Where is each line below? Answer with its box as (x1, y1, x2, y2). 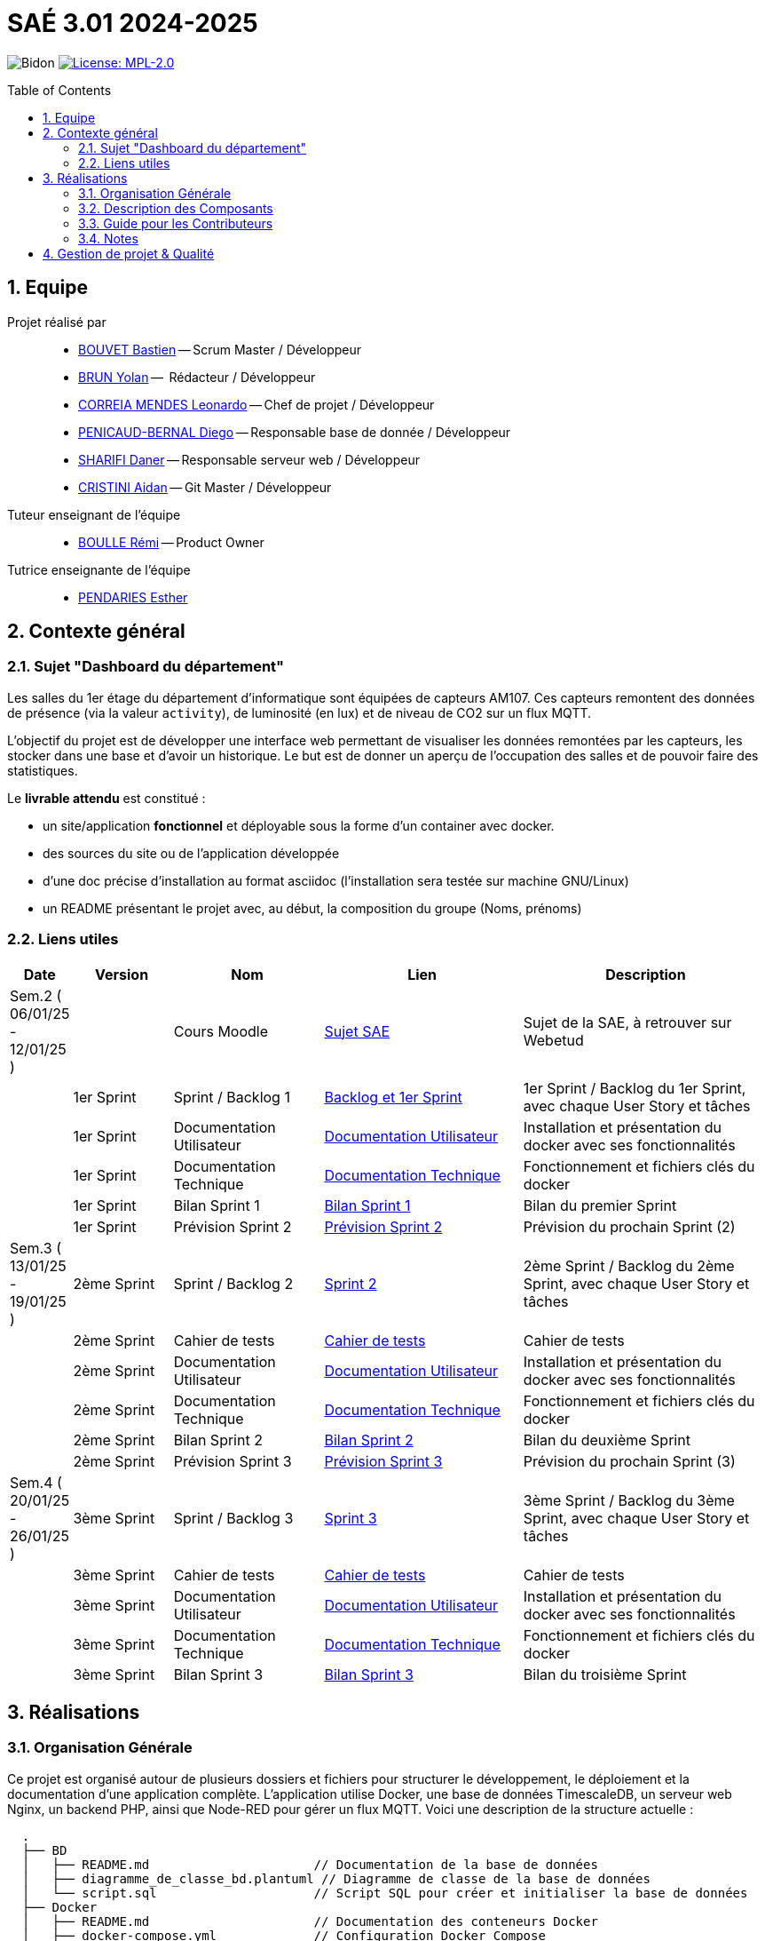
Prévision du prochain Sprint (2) (523, 1217, 736, 1236)
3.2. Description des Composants (78, 200, 273, 216)
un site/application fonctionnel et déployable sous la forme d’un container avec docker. (43, 817, 555, 833)
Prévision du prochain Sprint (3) (523, 1452, 736, 1470)
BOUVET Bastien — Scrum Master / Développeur (78, 341, 362, 357)
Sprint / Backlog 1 (173, 1087, 290, 1106)
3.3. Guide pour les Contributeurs (78, 215, 273, 231)
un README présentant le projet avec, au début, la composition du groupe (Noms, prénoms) (43, 900, 582, 916)
